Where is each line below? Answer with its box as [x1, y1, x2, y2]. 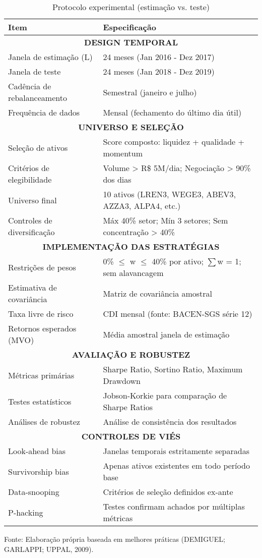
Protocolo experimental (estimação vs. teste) [52, 1, 210, 13]
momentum [103, 147, 143, 159]
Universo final [8, 194, 57, 206]
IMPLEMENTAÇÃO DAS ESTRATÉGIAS [42, 241, 220, 252]
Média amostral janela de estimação [103, 328, 230, 340]
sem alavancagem [103, 267, 164, 278]
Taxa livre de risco [8, 308, 74, 319]
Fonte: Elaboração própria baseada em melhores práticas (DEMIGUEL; [4, 534, 225, 544]
